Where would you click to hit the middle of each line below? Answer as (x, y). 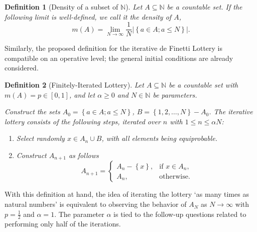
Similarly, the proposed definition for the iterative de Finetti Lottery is (114, 48)
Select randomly (40, 138)
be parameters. (175, 94)
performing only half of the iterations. (63, 224)
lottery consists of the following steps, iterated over (83, 121)
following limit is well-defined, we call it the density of (88, 16)
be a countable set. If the (205, 7)
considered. (22, 68)
